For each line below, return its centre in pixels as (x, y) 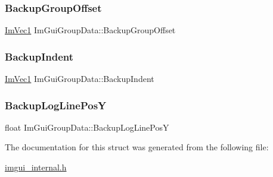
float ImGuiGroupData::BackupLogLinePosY (87, 127)
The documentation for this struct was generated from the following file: (137, 147)
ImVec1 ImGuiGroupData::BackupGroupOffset (90, 30)
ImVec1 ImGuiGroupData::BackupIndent (80, 79)
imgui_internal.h (36, 167)
